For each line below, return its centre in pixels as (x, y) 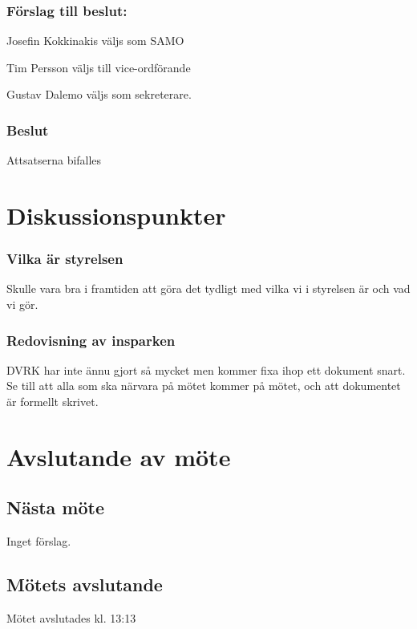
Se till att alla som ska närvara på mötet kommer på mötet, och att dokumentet (204, 386)
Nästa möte (55, 507)
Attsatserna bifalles (54, 160)
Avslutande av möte (119, 456)
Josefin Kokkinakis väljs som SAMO (95, 41)
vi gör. (22, 304)
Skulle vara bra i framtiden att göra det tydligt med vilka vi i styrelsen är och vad (208, 288)
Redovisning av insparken (91, 340)
